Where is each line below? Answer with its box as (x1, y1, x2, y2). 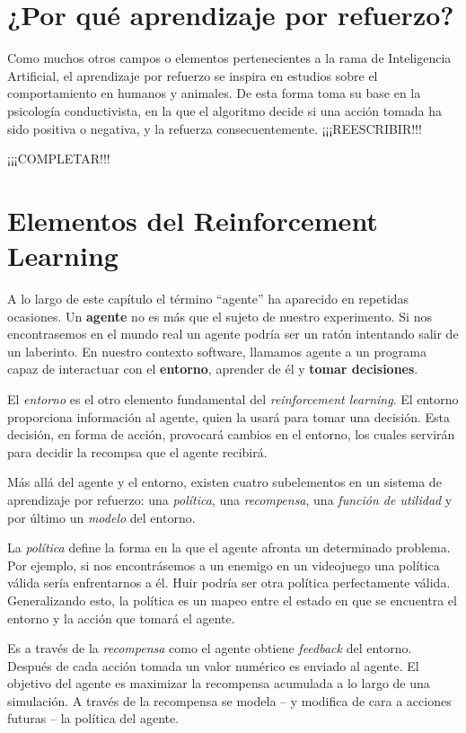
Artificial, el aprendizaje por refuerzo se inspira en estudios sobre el (7, 66, 378, 84)
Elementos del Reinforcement (7, 201, 378, 238)
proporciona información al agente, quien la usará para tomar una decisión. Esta (7, 407, 451, 426)
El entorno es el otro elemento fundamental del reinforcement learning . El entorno (7, 389, 459, 408)
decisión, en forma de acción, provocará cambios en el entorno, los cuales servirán (7, 425, 455, 444)
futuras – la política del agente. (7, 709, 180, 728)
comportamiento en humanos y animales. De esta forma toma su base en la (7, 84, 421, 102)
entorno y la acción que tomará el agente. (7, 608, 235, 627)
